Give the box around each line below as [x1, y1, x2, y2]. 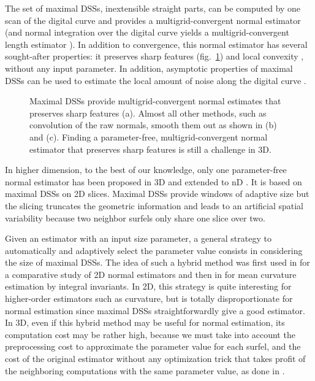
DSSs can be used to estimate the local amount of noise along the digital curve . [5, 74, 306, 87]
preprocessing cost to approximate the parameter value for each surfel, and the [5, 340, 301, 353]
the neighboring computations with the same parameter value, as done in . [5, 364, 285, 377]
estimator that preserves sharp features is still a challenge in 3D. [29, 142, 271, 155]
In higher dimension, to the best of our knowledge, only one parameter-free [5, 163, 287, 176]
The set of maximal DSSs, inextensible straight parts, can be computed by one [5, 2, 301, 14]
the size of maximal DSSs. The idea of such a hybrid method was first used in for [5, 256, 310, 269]
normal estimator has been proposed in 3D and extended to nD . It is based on [5, 175, 302, 188]
